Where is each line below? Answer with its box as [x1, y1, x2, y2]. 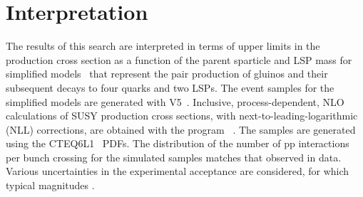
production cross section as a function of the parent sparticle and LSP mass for [6, 52, 352, 67]
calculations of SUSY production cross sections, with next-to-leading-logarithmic [6, 108, 358, 123]
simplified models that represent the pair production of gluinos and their [6, 66, 328, 81]
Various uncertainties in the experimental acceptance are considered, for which [6, 164, 349, 179]
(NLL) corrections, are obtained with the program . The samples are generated [6, 122, 356, 137]
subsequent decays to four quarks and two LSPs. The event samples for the [6, 80, 334, 95]
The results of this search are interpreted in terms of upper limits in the [6, 38, 320, 53]
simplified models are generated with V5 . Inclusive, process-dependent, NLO [6, 94, 344, 109]
